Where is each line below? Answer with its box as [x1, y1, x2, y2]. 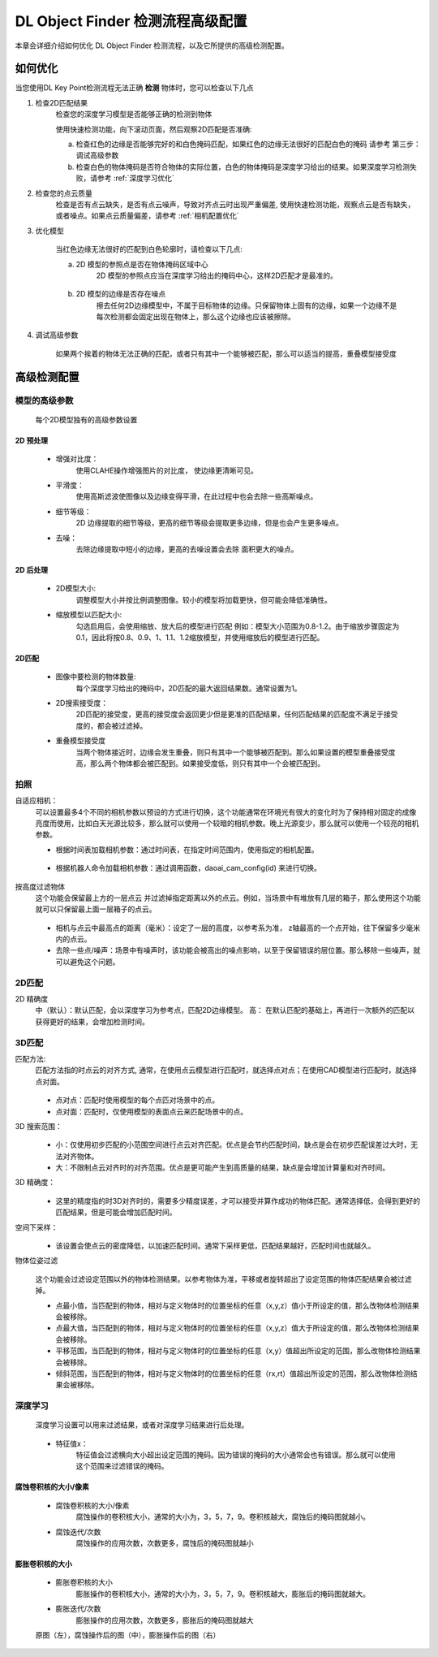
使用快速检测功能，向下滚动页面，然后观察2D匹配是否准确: [55, 124, 252, 134]
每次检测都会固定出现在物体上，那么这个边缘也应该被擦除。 [96, 312, 295, 322]
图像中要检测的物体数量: [55, 672, 137, 681]
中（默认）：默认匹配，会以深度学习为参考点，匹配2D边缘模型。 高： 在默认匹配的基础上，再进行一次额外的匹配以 [35, 1006, 415, 1015]
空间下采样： [15, 1222, 58, 1232]
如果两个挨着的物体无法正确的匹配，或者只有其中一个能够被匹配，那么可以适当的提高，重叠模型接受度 [55, 348, 397, 358]
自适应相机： [15, 796, 58, 806]
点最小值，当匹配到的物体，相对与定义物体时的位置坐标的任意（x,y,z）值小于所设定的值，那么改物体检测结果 [55, 1300, 419, 1310]
